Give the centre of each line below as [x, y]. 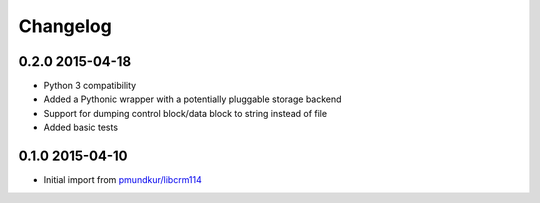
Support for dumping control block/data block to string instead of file [185, 113]
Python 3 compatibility [90, 86]
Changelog [65, 26]
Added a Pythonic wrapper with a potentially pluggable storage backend [192, 99]
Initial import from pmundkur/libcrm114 [122, 180]
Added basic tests [81, 127]
